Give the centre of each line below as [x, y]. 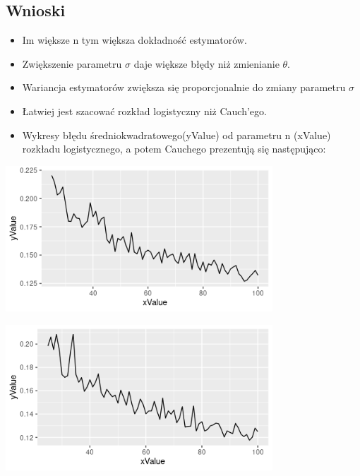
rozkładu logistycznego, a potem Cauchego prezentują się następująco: [174, 149]
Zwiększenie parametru [72, 63]
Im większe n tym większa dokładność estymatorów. [134, 40]
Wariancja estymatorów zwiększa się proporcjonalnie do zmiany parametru [184, 87]
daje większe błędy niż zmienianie [206, 63]
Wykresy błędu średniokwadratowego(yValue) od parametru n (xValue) [176, 135]
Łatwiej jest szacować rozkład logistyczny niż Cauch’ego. [144, 111]
